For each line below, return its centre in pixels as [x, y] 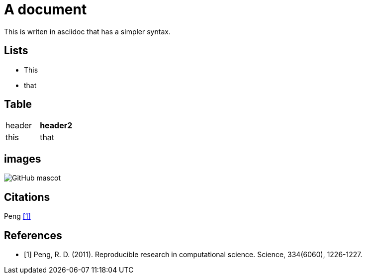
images [23, 159]
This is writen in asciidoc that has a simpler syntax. [87, 31]
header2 [56, 126]
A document [46, 9]
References [33, 235]
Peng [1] [17, 216]
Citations [27, 197]
